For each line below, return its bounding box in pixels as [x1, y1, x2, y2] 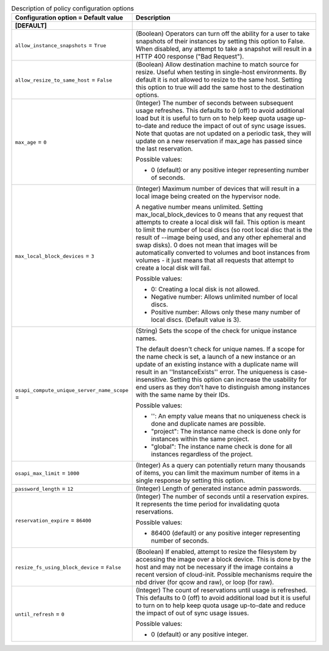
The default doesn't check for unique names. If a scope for [135, 345, 305, 354]
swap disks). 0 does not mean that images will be [135, 241, 278, 249]
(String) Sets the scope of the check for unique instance [135, 327, 297, 335]
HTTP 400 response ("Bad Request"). [135, 52, 244, 61]
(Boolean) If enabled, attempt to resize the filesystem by [135, 547, 297, 556]
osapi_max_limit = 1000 [15, 469, 80, 477]
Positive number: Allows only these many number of [150, 308, 301, 316]
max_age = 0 [15, 138, 47, 146]
